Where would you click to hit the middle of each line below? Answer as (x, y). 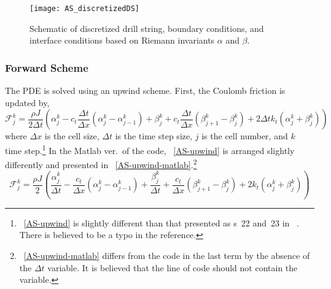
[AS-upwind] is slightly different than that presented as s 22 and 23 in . (161, 222)
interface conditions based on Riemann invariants (122, 40)
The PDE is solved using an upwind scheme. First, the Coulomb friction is (145, 91)
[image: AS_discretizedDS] (84, 9)
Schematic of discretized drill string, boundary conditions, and (147, 28)
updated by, (27, 102)
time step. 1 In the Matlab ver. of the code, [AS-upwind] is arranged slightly (150, 149)
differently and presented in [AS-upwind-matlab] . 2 (101, 164)
